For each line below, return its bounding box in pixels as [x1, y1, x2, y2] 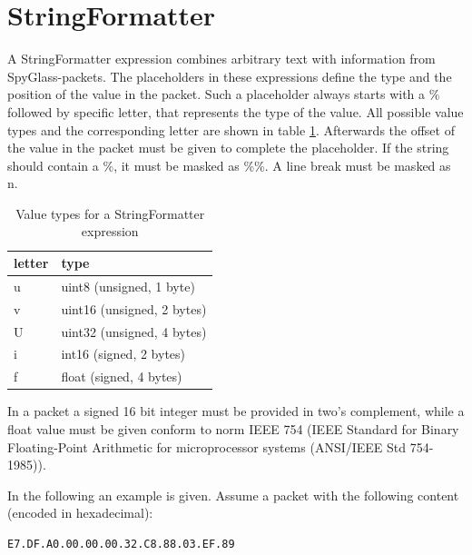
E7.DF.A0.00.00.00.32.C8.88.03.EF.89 [7, 537, 235, 550]
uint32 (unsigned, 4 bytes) [61, 322, 207, 341]
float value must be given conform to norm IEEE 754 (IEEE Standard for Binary [7, 419, 459, 438]
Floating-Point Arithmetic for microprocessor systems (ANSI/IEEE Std [7, 437, 407, 456]
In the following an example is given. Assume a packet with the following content [7, 485, 459, 504]
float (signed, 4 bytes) [61, 367, 182, 386]
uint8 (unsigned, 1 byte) [61, 276, 195, 295]
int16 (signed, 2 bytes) [61, 344, 186, 363]
